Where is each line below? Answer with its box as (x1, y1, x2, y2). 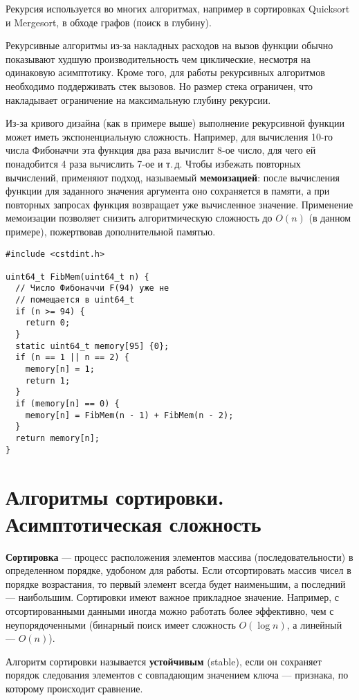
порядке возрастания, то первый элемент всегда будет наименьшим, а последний (6, 576, 346, 591)
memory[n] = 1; (25, 364, 95, 375)
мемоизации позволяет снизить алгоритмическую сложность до (6, 210, 273, 225)
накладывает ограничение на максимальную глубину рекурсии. (6, 92, 271, 107)
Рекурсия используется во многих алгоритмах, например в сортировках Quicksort (6, 1, 350, 15)
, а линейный (286, 617, 342, 631)
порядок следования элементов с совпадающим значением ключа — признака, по (6, 667, 349, 682)
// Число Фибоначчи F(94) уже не (15, 283, 169, 294)
